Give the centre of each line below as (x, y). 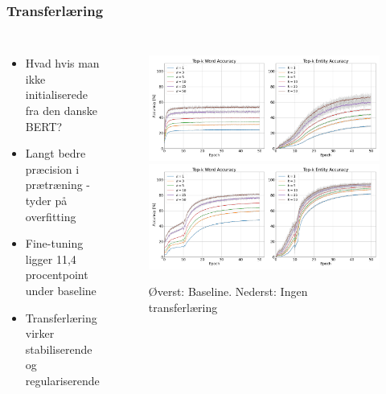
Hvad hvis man (62, 63)
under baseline (61, 290)
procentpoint (57, 275)
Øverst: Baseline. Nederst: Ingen (228, 291)
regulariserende (62, 380)
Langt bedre (55, 153)
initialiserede (56, 94)
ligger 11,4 (51, 259)
